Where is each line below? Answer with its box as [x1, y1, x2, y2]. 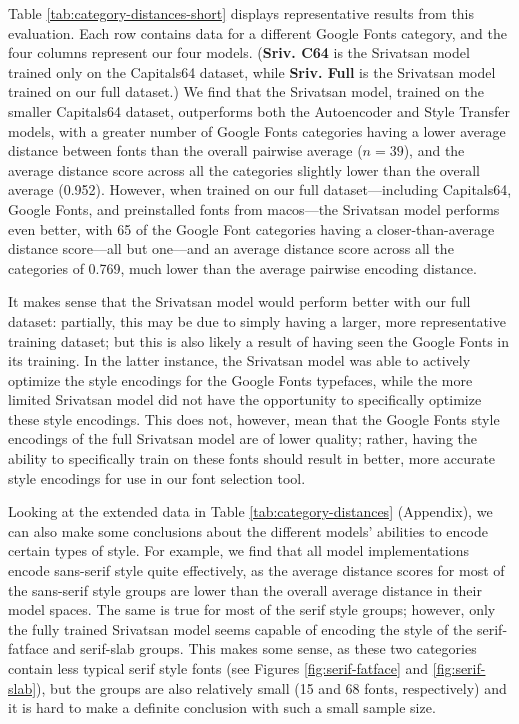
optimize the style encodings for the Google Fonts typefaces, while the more [8, 369, 473, 390]
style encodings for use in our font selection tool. [8, 467, 306, 488]
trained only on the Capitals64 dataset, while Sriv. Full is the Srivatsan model [8, 61, 496, 82]
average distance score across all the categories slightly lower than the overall [8, 159, 480, 180]
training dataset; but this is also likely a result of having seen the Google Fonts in [8, 330, 510, 351]
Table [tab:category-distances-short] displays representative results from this [8, 3, 475, 23]
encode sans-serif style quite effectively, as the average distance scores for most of [8, 560, 505, 581]
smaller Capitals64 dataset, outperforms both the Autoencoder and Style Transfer [8, 100, 510, 121]
